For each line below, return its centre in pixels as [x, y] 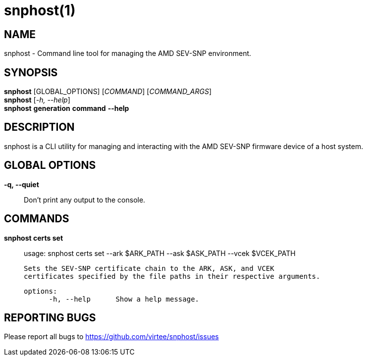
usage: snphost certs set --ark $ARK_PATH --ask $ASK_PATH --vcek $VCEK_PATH [160, 253]
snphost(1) [40, 10]
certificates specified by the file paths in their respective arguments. [172, 276]
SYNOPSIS [31, 72]
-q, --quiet [22, 184]
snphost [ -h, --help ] [37, 100]
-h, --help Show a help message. [124, 299]
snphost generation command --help [67, 108]
